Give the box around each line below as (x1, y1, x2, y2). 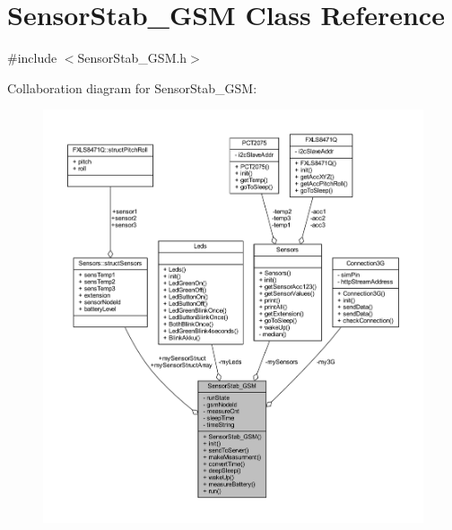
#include (7, 48, 57, 67)
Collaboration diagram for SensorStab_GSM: (7, 78, 257, 97)
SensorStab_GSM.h (77, 48, 187, 67)
